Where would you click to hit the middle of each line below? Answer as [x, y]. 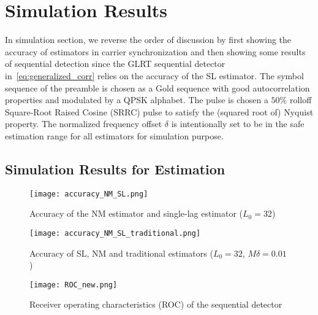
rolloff [301, 100]
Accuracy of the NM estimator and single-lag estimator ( [136, 213]
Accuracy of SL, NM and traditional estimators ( [121, 253]
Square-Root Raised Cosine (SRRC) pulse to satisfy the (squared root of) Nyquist [159, 111]
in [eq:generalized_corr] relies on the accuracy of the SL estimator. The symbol [154, 75]
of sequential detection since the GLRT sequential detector [115, 64]
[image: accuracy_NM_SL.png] [89, 194]
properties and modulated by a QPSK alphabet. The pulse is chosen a [137, 100]
